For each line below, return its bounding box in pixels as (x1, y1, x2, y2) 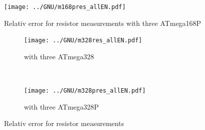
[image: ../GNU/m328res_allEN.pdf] (24, 37, 142, 44)
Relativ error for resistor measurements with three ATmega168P (4, 17, 201, 28)
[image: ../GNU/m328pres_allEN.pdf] (24, 87, 146, 95)
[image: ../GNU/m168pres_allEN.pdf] (4, 3, 126, 10)
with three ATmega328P (24, 101, 99, 112)
